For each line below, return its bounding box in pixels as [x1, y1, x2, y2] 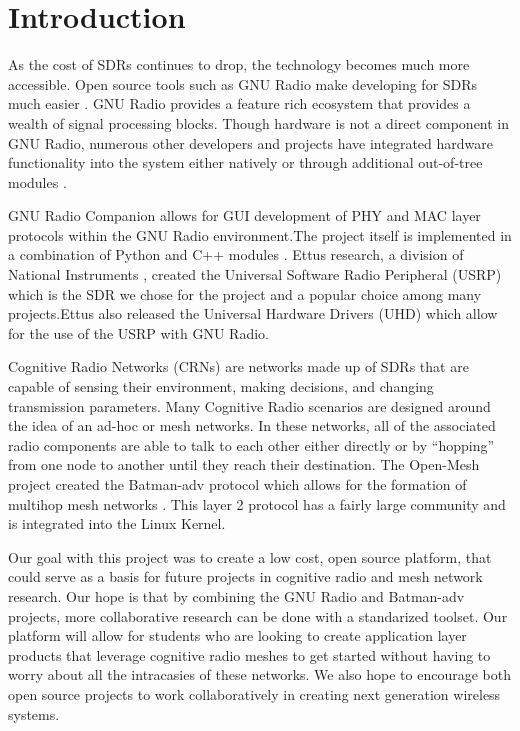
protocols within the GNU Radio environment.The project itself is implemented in [8, 224, 512, 245]
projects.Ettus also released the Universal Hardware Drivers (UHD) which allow [8, 303, 498, 324]
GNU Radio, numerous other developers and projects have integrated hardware [8, 132, 493, 153]
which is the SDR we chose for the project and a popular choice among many [8, 283, 482, 304]
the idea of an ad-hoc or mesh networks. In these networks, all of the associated [8, 415, 496, 436]
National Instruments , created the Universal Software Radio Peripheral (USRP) [8, 264, 502, 285]
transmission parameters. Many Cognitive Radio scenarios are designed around [8, 395, 491, 416]
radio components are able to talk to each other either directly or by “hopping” [8, 434, 495, 455]
